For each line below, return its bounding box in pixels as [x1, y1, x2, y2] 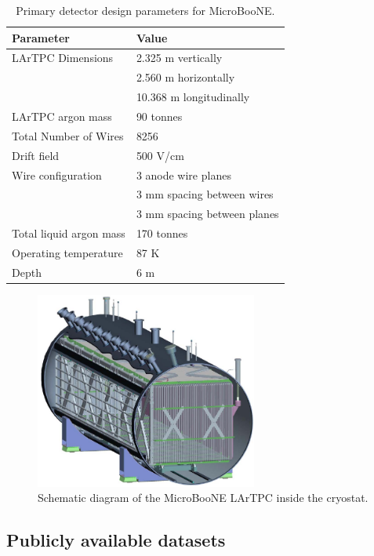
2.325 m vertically [136, 49, 223, 66]
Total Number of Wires [12, 127, 124, 144]
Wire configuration [12, 166, 102, 183]
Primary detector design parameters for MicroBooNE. [16, 2, 275, 18]
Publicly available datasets [6, 528, 226, 552]
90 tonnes [136, 107, 183, 124]
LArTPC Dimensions [12, 49, 114, 66]
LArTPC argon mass [12, 107, 112, 124]
